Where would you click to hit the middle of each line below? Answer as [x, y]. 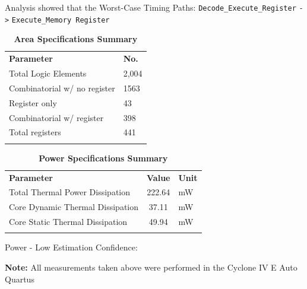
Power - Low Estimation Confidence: [71, 247]
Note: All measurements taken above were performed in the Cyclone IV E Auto [151, 267]
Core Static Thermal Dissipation [68, 222]
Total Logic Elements [48, 73]
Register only [33, 102]
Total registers [35, 132]
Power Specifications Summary [103, 158]
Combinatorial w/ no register [62, 88]
